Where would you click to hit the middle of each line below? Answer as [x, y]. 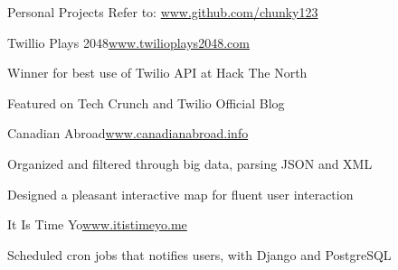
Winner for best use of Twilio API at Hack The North [157, 73]
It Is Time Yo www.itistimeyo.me [97, 224]
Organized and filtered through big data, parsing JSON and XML [190, 163]
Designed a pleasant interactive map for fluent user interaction [180, 194]
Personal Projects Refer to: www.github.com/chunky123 [163, 12]
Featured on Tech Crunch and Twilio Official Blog [146, 102]
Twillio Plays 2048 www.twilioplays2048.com [128, 42]
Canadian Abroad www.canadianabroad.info [128, 133]
